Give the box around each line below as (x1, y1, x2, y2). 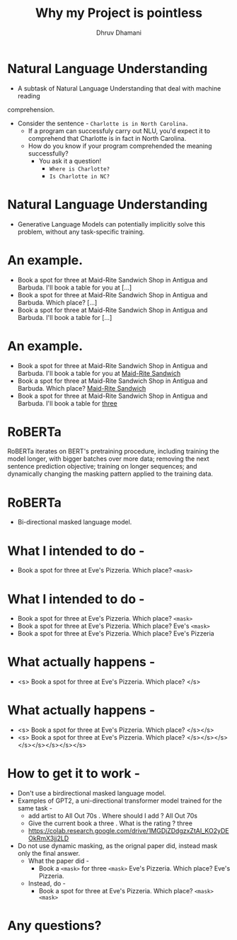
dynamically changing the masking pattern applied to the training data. (7, 469, 214, 478)
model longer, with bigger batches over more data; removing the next (7, 454, 210, 463)
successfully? (28, 149, 69, 157)
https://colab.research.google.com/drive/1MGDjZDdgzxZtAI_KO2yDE (28, 827, 229, 835)
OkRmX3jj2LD (28, 834, 69, 843)
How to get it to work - (7, 766, 140, 781)
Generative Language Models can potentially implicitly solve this (17, 219, 205, 228)
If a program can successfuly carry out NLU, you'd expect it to (28, 126, 211, 135)
